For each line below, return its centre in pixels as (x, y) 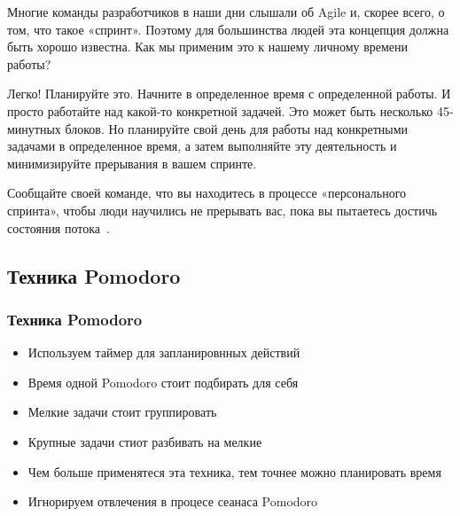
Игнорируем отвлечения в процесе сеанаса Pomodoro (173, 501)
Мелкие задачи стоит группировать (122, 412)
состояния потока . (58, 227)
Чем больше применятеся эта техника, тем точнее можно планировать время (234, 471)
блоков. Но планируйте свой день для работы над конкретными (237, 128)
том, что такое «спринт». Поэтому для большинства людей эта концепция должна (228, 29)
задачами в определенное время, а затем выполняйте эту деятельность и (202, 146)
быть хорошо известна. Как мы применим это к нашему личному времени (208, 47)
